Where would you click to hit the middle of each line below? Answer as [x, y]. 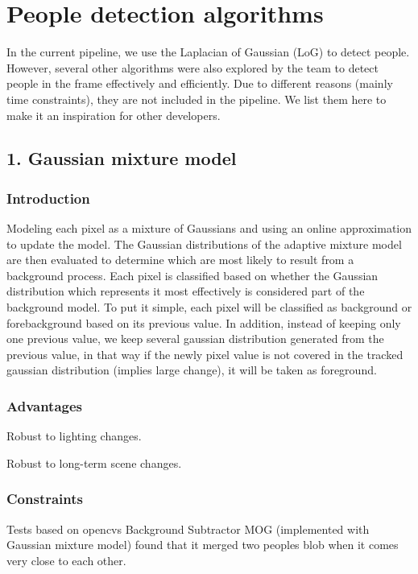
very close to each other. [66, 560]
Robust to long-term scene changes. [94, 463]
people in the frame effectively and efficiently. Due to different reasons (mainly [200, 83]
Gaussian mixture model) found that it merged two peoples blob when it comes [203, 545]
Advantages [45, 405]
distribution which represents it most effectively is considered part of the [186, 291]
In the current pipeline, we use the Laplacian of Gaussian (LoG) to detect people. [208, 52]
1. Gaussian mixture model [122, 158]
